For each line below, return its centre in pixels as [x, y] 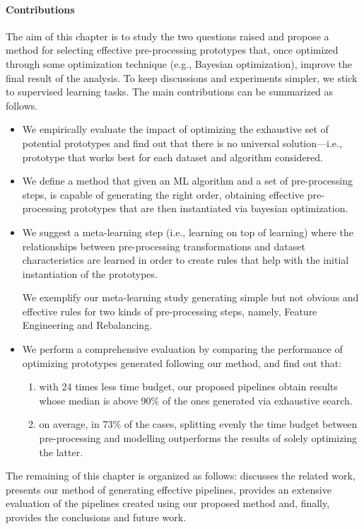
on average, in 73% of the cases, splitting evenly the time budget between [198, 424]
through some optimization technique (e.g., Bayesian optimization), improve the [179, 63]
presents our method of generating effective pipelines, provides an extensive [169, 489]
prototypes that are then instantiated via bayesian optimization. [209, 208]
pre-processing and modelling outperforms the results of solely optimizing [198, 438]
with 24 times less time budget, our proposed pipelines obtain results [188, 386]
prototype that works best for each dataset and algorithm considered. [172, 157]
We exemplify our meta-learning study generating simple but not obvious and [190, 297]
